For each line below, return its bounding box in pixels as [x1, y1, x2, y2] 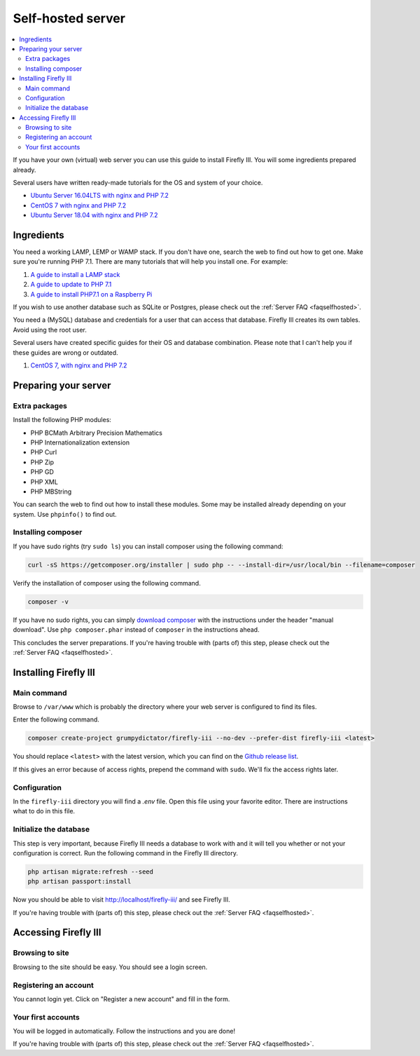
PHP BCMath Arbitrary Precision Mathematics [30, 428, 162, 437]
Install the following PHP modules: [13, 416, 112, 424]
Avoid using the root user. [13, 325, 87, 334]
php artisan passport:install [27, 877, 132, 886]
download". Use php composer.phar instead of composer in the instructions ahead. [13, 625, 260, 634]
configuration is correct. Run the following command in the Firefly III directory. [13, 848, 238, 857]
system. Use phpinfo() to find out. [13, 510, 117, 518]
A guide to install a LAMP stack [30, 270, 120, 278]
